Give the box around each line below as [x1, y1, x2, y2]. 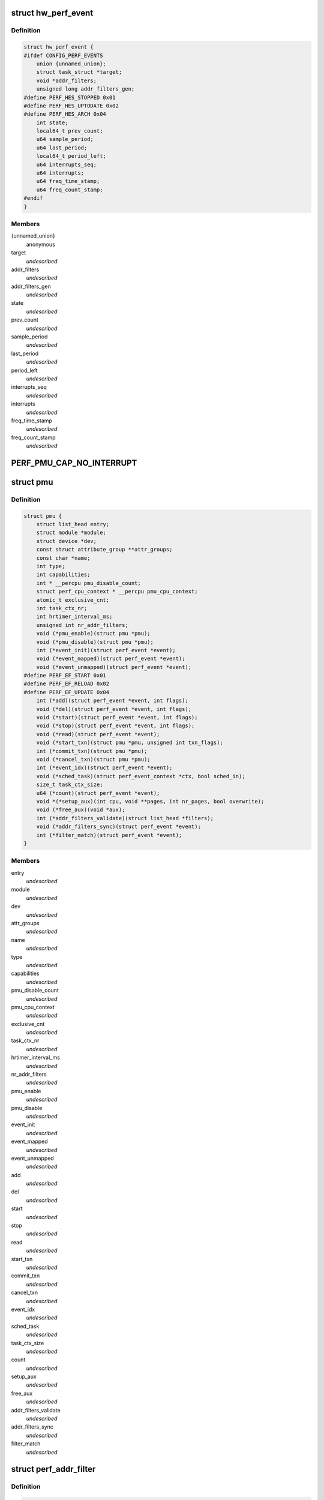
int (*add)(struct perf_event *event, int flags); [36, 697, 188, 704]
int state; [36, 119, 68, 126]
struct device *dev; [36, 538, 97, 544]
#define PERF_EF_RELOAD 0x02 [23, 680, 110, 687]
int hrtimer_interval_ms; [36, 613, 113, 620]
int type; [36, 563, 65, 570]
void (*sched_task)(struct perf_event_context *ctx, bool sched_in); [36, 773, 245, 779]
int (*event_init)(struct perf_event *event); [36, 647, 176, 653]
